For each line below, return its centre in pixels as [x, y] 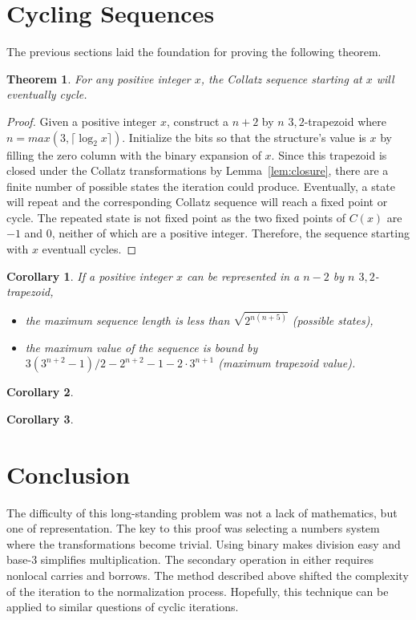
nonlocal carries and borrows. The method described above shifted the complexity [208, 575]
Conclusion [69, 474]
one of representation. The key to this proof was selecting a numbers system [193, 528]
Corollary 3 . [40, 418]
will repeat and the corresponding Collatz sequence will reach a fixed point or [197, 202]
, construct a [198, 121]
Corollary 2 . [40, 392]
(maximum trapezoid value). [287, 363]
